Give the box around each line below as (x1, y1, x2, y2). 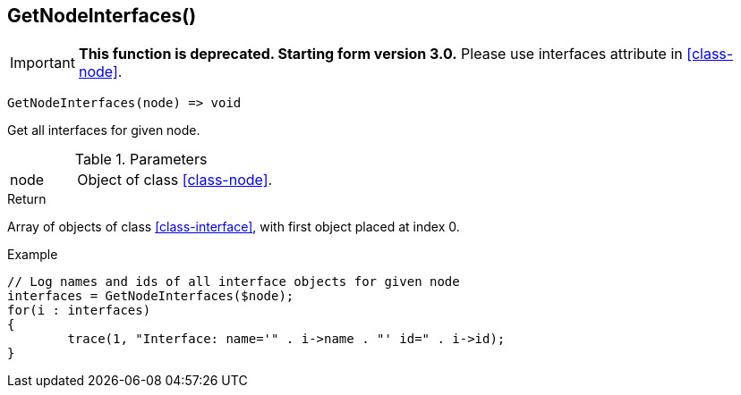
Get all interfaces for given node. (7, 122, 200, 139)
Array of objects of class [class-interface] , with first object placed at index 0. (7, 219, 460, 235)
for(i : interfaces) (7, 303, 151, 318)
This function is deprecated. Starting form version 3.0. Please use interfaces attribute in (78, 45, 683, 63)
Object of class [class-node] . (77, 171, 273, 189)
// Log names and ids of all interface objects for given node (7, 274, 460, 290)
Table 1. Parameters (74, 150, 208, 169)
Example (7, 247, 58, 263)
